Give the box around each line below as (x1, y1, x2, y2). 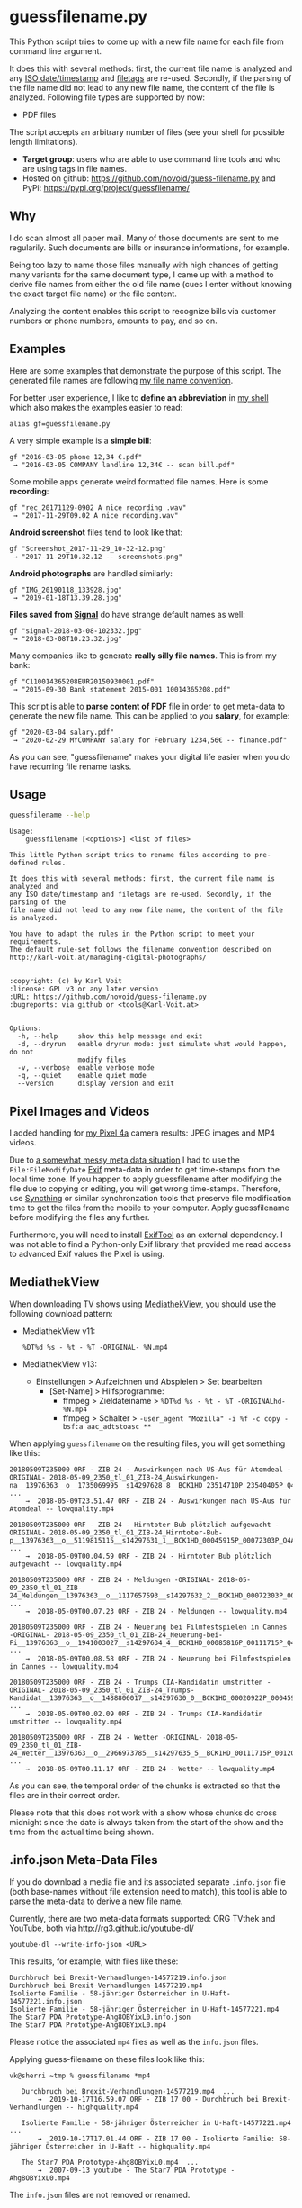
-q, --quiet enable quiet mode (17, 1072, 147, 1081)
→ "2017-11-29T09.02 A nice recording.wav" (13, 511, 179, 520)
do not (9, 1047, 34, 1057)
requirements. (9, 937, 63, 946)
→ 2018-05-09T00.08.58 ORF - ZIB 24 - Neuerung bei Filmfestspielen (25, 1654, 292, 1663)
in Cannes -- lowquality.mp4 (9, 1661, 119, 1671)
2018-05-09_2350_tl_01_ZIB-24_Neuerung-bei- (53, 1630, 223, 1640)
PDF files (22, 109, 57, 120)
